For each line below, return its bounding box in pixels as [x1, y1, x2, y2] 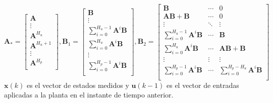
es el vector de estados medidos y [26, 79, 129, 90]
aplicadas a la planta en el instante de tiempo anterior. [4, 89, 174, 100]
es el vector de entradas [167, 79, 239, 90]
